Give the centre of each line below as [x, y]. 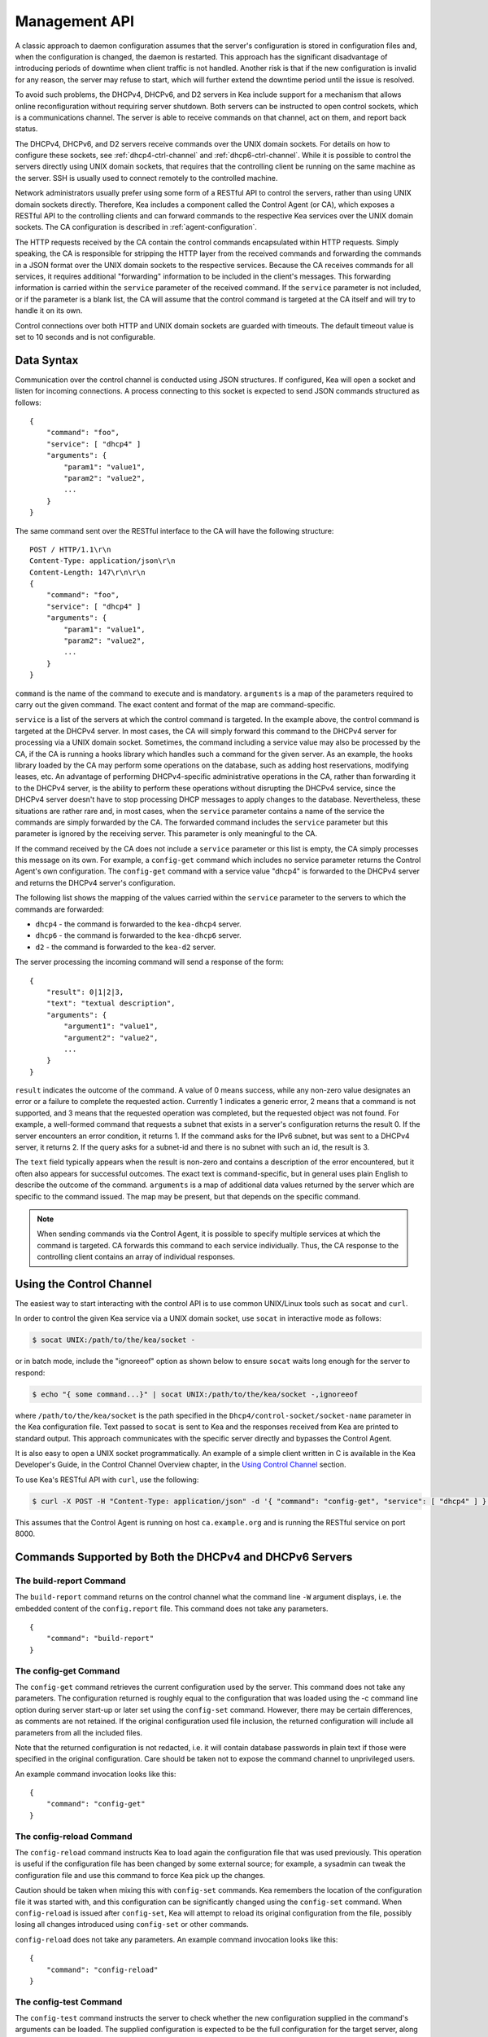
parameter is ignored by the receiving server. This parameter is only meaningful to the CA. [166, 834]
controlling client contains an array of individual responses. [136, 1257]
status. [26, 129]
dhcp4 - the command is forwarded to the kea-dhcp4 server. [138, 924]
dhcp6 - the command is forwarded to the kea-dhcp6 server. [138, 935]
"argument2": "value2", [111, 1038]
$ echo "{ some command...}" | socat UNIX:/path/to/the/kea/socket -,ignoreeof [195, 1394]
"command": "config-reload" [102, 1969]
